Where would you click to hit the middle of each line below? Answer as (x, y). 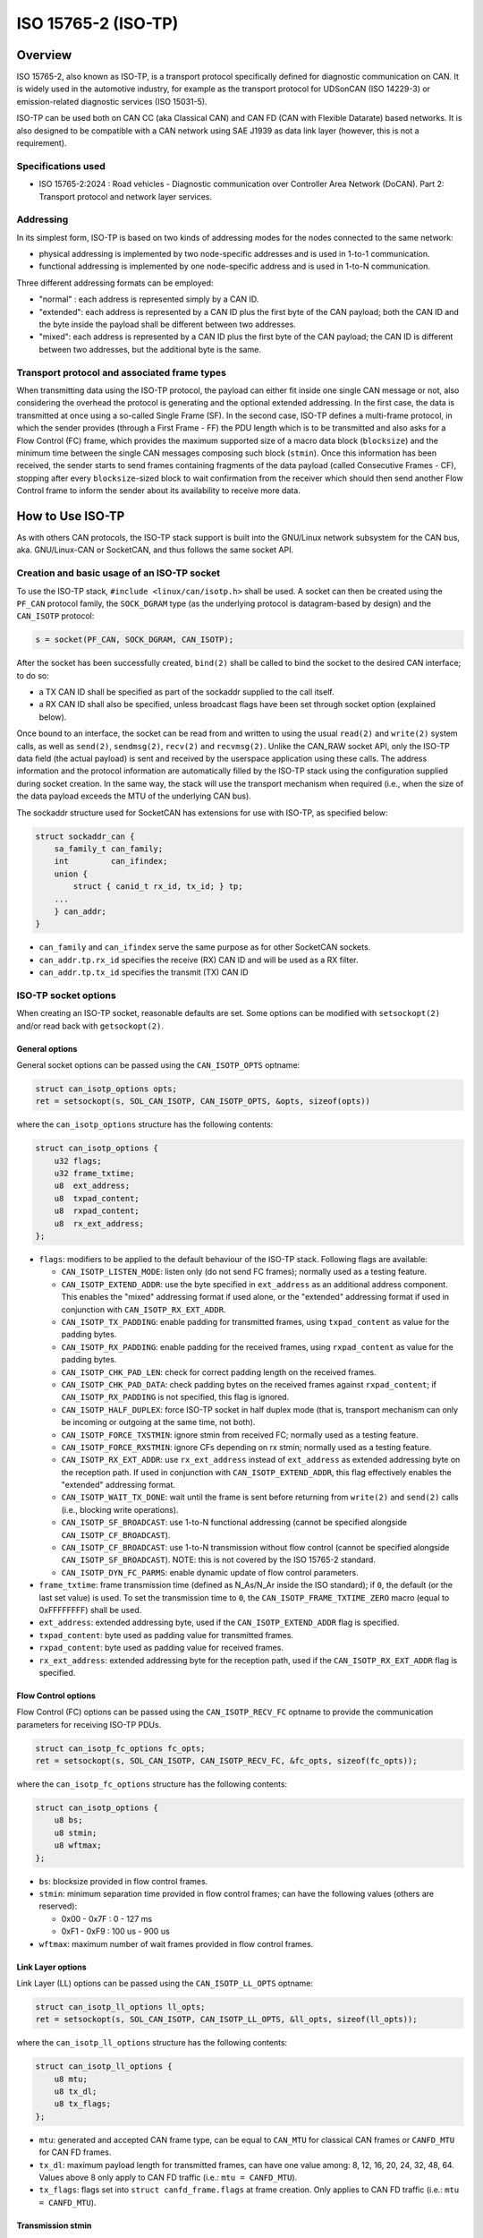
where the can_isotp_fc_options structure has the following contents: (152, 1784)
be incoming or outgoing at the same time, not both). (158, 1422)
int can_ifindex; (111, 861)
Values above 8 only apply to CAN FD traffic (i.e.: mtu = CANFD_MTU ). (168, 2177)
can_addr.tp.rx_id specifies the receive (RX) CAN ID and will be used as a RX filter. (199, 960)
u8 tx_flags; (83, 2104)
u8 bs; (68, 1820)
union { (71, 874)
